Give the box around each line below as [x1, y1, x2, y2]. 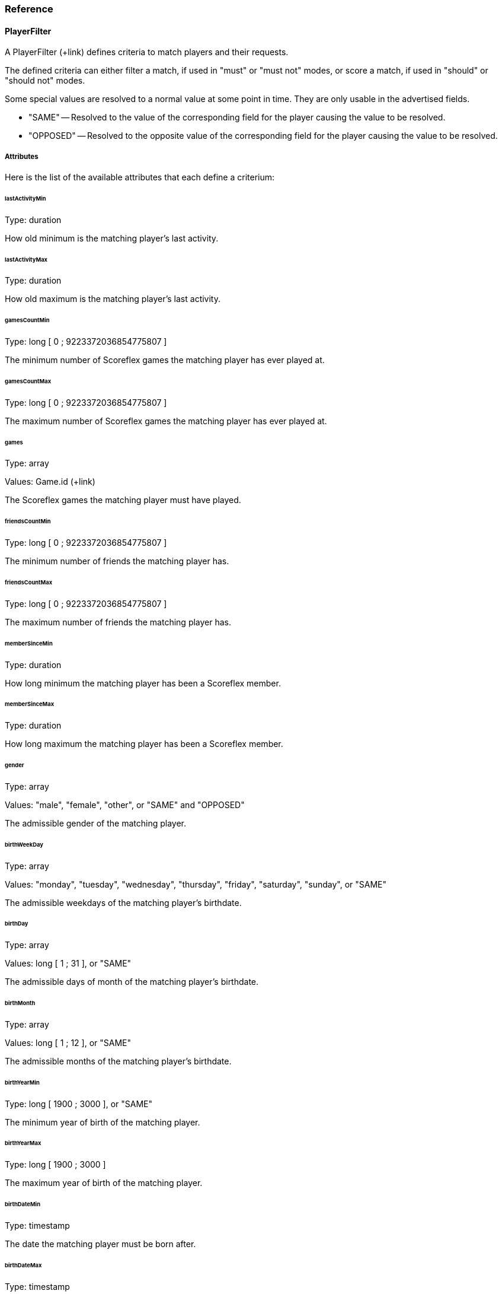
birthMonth [5, 1000, 36, 1007]
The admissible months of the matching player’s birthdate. [5, 1055, 232, 1066]
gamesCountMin [5, 317, 50, 324]
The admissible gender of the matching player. [5, 818, 187, 828]
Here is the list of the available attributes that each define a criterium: [5, 172, 275, 182]
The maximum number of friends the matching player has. [5, 616, 232, 627]
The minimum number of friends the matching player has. [5, 556, 229, 567]
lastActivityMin [5, 195, 46, 202]
